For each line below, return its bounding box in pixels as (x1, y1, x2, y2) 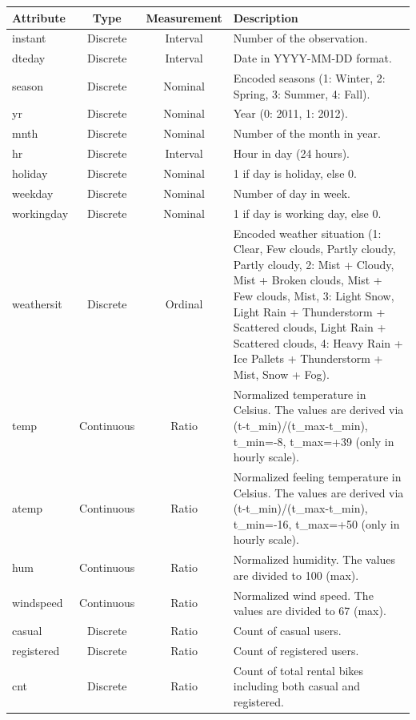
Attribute (12, 9, 66, 26)
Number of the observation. (233, 30, 368, 46)
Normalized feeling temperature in (233, 468, 402, 485)
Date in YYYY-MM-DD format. (233, 50, 392, 66)
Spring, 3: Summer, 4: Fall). (233, 85, 370, 102)
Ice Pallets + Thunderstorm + (233, 350, 383, 367)
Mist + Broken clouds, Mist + (233, 272, 382, 288)
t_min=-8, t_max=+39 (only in (233, 432, 394, 449)
